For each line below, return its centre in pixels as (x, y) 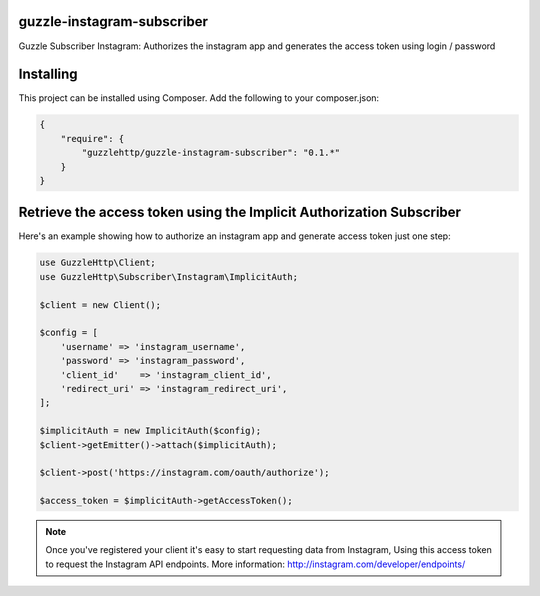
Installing (48, 74)
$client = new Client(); (100, 304)
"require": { (92, 138)
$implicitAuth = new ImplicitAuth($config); (150, 431)
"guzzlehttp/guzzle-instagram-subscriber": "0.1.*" (211, 153)
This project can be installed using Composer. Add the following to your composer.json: (199, 98)
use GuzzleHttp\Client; (98, 263)
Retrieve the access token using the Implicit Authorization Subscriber (240, 212)
